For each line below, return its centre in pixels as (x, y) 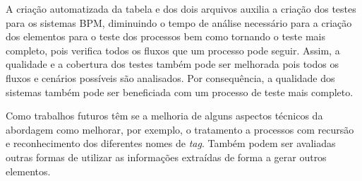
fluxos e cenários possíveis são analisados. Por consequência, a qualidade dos (170, 77)
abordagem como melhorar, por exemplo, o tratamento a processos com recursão (180, 129)
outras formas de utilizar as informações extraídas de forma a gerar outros (166, 157)
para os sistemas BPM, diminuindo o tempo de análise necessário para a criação (179, 22)
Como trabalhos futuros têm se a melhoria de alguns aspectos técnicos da (164, 116)
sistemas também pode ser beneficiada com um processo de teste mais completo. (180, 92)
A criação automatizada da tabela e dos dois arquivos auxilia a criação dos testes (181, 8)
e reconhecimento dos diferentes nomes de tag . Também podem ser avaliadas (171, 143)
